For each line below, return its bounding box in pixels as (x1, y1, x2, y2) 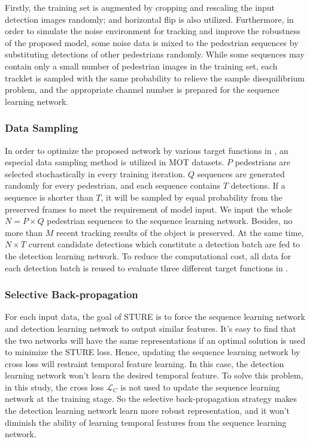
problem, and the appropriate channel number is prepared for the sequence (5, 83, 279, 96)
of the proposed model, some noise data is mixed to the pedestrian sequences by (5, 36, 299, 49)
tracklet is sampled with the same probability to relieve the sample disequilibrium (5, 71, 305, 84)
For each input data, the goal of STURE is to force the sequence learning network (5, 310, 305, 323)
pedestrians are (235, 156, 291, 168)
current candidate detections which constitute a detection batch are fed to (28, 238, 300, 250)
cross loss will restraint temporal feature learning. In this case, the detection (5, 357, 284, 370)
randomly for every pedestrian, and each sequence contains (5, 179, 221, 192)
